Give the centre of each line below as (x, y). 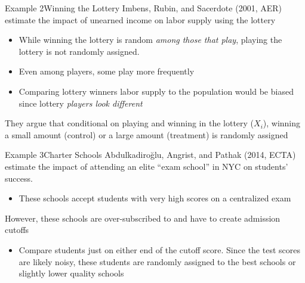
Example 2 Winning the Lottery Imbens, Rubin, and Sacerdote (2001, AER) (143, 8)
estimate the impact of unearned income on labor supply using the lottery (140, 19)
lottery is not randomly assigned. (79, 51)
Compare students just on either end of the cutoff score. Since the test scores (159, 249)
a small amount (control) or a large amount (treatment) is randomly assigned (147, 134)
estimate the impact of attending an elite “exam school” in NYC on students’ (147, 166)
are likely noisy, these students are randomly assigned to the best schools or (157, 261)
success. (19, 178)
